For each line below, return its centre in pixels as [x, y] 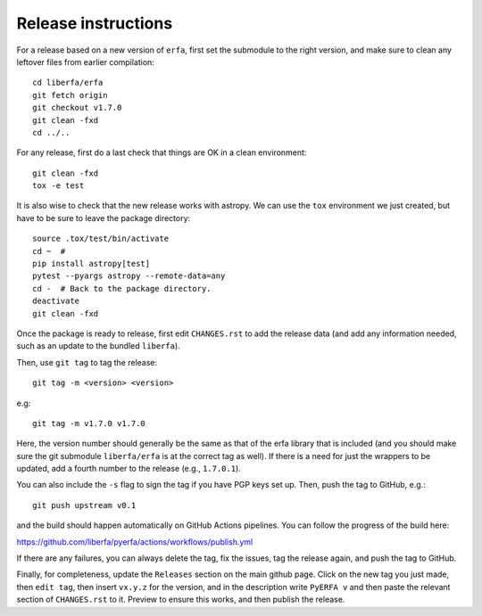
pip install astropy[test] [91, 264]
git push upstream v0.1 [84, 505]
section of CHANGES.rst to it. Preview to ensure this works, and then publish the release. [181, 600]
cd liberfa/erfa [68, 83]
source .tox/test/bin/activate [101, 239]
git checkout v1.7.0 [77, 108]
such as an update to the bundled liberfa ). [98, 346]
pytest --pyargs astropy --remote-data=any [129, 276]
